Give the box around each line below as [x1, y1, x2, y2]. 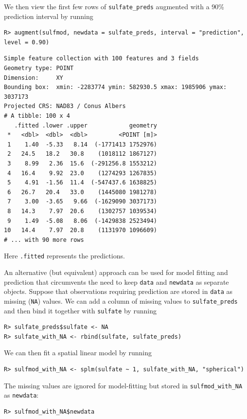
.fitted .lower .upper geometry [14, 122, 157, 129]
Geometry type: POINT [4, 65, 74, 72]
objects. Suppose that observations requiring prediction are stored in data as [4, 286, 232, 296]
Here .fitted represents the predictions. [4, 251, 125, 261]
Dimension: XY [4, 74, 63, 81]
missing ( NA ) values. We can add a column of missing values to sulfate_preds [4, 295, 238, 306]
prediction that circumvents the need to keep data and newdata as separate [4, 276, 229, 287]
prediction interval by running [4, 11, 93, 21]
